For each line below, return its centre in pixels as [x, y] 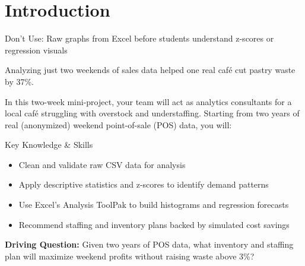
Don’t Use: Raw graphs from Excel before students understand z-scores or [139, 38]
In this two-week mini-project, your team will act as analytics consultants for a [148, 101]
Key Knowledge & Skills [49, 145]
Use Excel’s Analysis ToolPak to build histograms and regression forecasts [154, 205]
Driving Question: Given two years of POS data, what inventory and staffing [149, 244]
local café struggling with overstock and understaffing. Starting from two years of [152, 113]
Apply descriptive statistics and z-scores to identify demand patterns [144, 184]
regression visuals [36, 50]
